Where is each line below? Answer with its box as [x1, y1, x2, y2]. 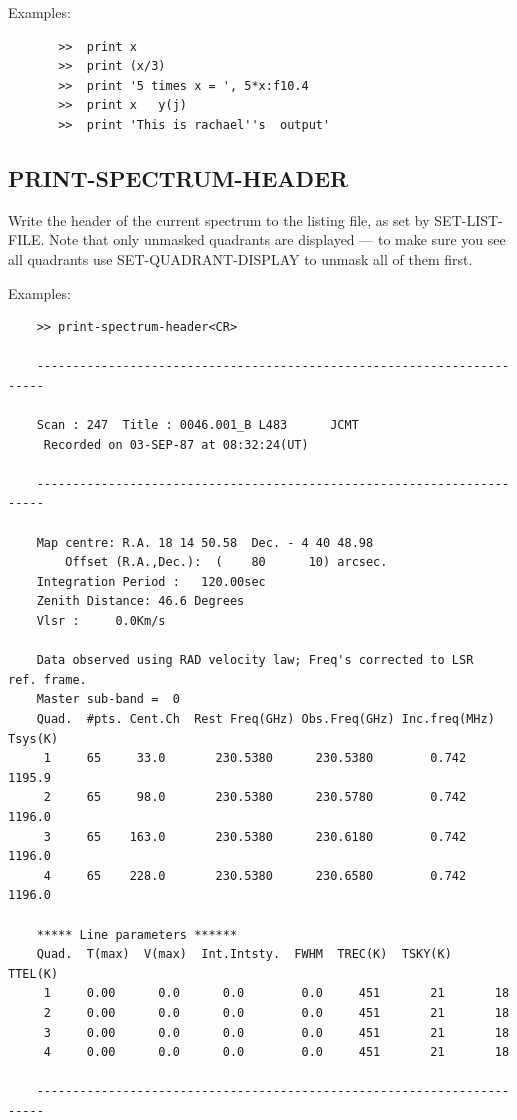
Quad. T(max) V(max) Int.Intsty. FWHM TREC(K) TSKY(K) [36, 947, 452, 962]
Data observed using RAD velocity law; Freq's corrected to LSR [36, 653, 474, 668]
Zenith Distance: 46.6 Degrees [36, 594, 245, 609]
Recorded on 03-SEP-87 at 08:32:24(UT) [43, 437, 309, 452]
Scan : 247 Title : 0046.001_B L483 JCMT [36, 418, 359, 433]
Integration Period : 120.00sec [36, 574, 266, 589]
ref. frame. [8, 672, 87, 687]
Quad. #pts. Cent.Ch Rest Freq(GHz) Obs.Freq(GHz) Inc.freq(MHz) [36, 712, 495, 727]
